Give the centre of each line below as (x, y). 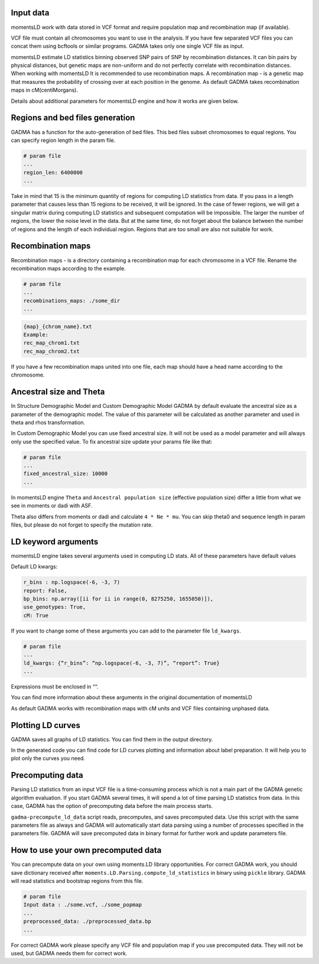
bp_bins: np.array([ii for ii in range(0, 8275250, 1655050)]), (118, 599)
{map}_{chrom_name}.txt (58, 326)
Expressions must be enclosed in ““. (55, 686)
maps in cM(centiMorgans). (44, 90)
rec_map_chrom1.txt (51, 343)
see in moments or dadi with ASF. (52, 506)
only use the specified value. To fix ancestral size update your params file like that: (112, 442)
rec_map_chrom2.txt (51, 351)
